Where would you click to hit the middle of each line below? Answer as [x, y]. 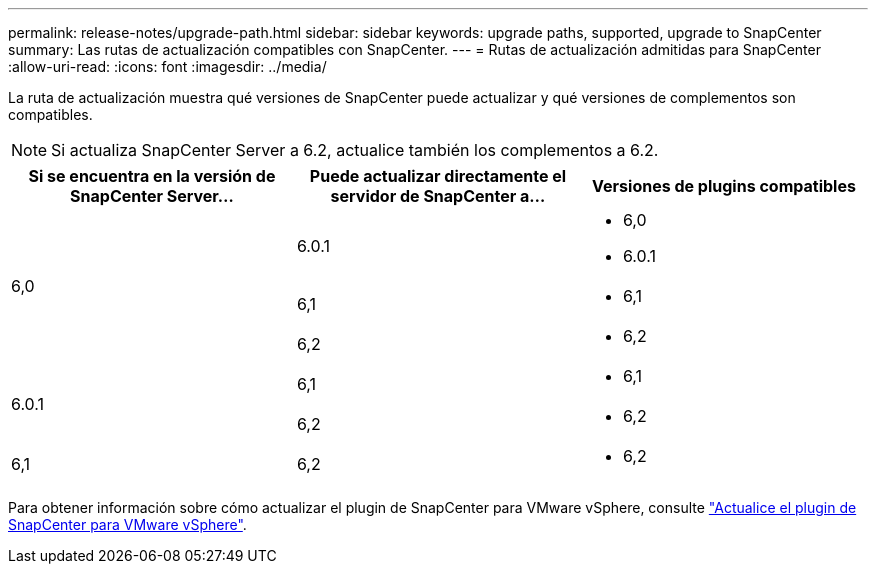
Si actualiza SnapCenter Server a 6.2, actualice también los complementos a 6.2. [355, 150]
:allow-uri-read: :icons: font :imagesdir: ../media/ [167, 66]
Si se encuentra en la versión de [152, 176]
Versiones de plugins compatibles [724, 186]
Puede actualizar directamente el [438, 176]
